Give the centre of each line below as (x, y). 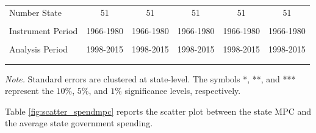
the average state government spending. (79, 123)
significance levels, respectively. (183, 91)
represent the (29, 91)
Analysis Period (39, 49)
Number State (35, 12)
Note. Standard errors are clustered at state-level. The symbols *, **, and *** (150, 78)
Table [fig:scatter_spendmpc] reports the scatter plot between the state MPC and (158, 111)
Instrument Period (44, 30)
